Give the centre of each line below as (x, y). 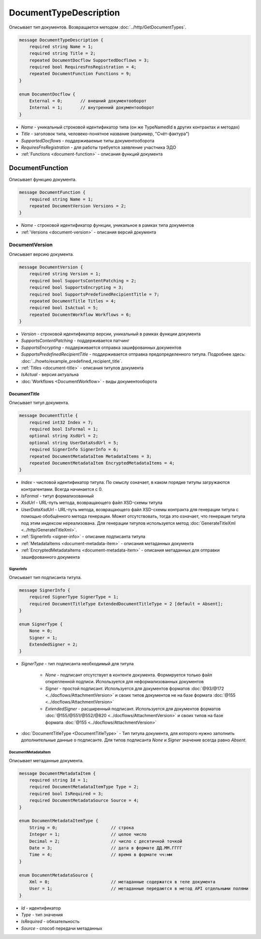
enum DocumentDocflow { (47, 94)
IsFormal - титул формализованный (57, 496)
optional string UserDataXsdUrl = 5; (74, 443)
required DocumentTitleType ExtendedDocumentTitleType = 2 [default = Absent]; (126, 604)
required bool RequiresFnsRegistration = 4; (83, 67)
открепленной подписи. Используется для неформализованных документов (124, 682)
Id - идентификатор (41, 908)
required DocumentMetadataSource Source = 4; (84, 800)
